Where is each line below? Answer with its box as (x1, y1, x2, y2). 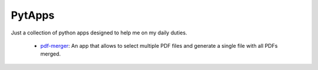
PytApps (11, 9, 55, 22)
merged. (40, 50, 61, 58)
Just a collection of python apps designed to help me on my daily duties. (11, 29, 188, 36)
